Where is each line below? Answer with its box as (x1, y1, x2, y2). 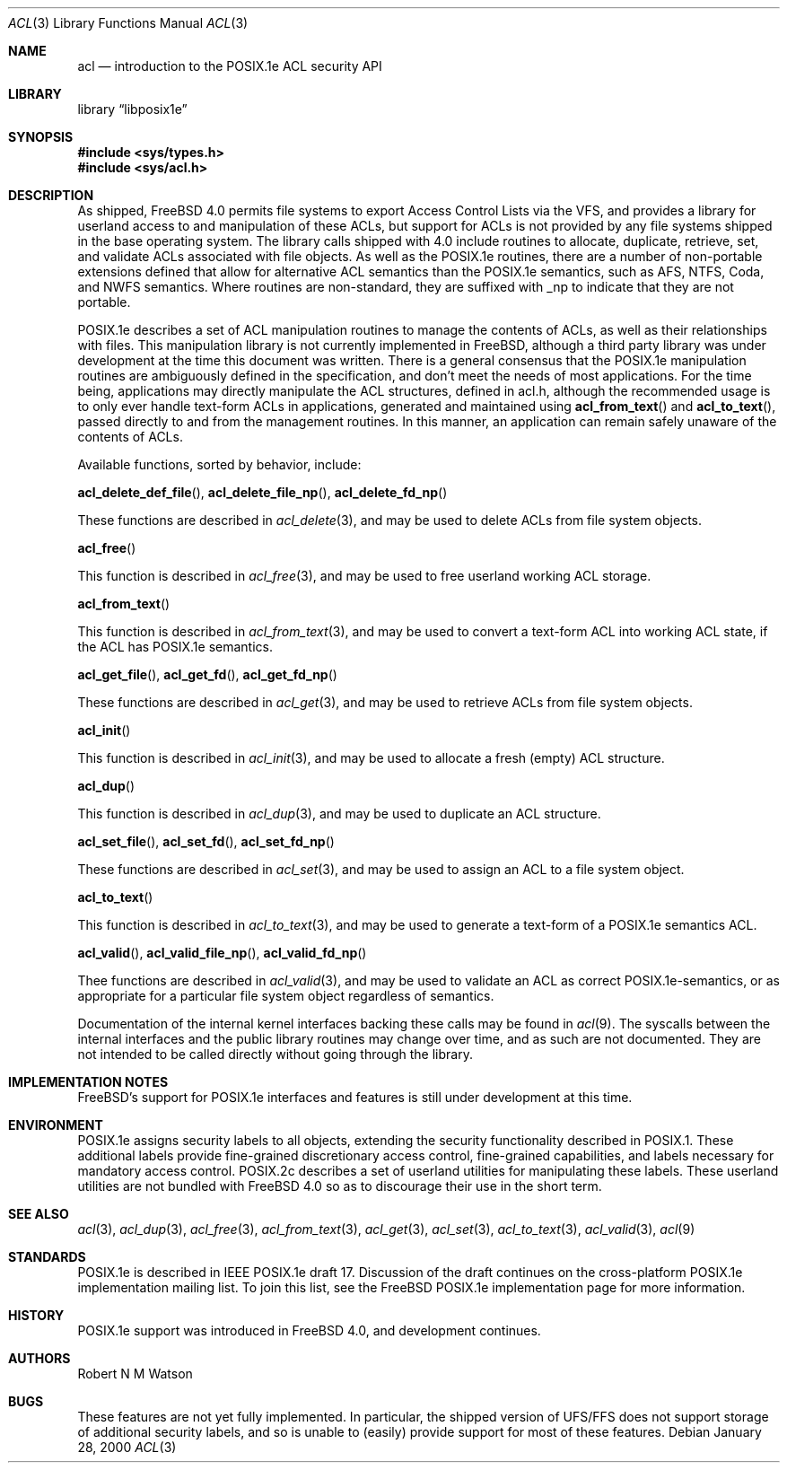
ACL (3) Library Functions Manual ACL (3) (8, 15, 249, 31)
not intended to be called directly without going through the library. (77, 1046, 473, 1062)
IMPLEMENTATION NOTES (8, 1074, 169, 1089)
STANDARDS (8, 1249, 86, 1264)
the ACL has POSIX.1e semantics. (77, 639, 273, 654)
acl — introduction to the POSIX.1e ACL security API (77, 58, 382, 74)
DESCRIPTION (8, 188, 94, 203)
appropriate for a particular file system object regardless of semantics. (77, 988, 494, 1003)
